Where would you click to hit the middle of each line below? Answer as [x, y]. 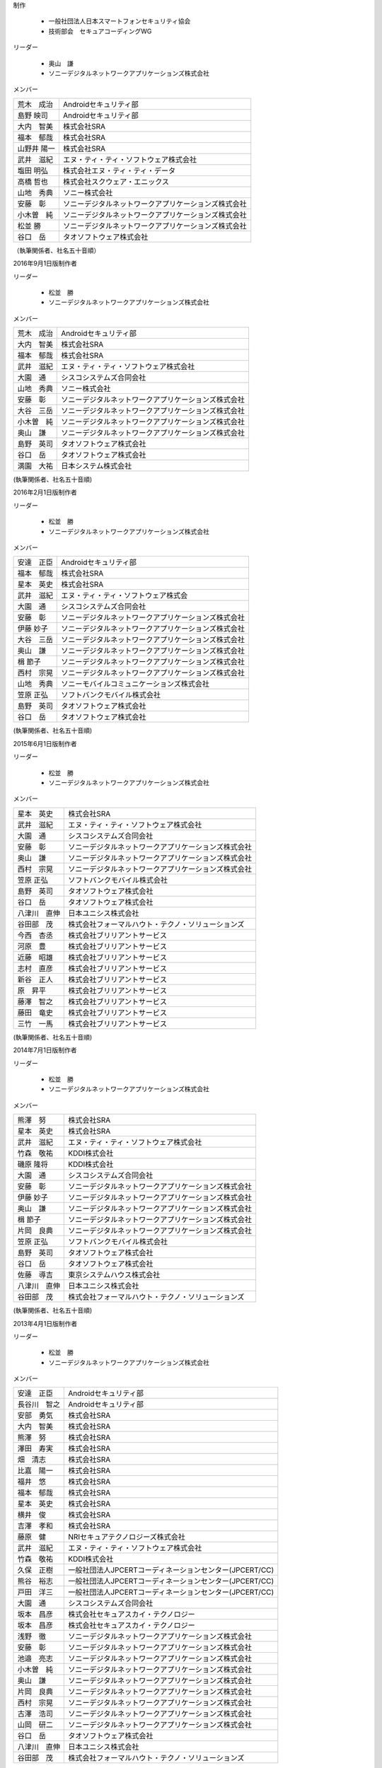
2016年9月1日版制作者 [45, 263]
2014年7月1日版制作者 [45, 1050]
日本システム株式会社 [97, 466]
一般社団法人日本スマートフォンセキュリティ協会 [120, 21]
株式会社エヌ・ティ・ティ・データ [119, 170]
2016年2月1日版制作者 [45, 492]
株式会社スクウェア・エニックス [116, 182]
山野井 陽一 [36, 149]
